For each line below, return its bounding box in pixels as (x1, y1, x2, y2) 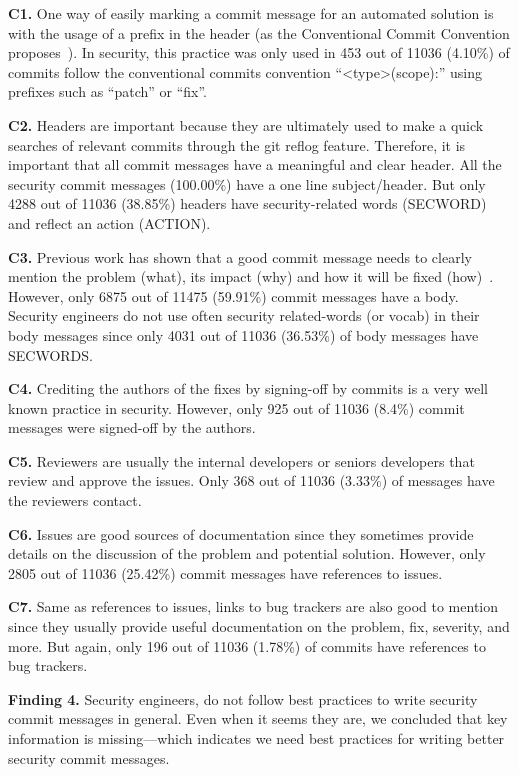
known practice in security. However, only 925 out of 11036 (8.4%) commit (8, 397, 465, 418)
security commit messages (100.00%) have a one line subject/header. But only (8, 173, 486, 194)
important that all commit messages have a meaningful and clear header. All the (8, 154, 502, 175)
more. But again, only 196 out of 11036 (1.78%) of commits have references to (8, 635, 486, 656)
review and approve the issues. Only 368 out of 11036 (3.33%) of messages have (8, 470, 495, 491)
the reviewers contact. (8, 490, 142, 511)
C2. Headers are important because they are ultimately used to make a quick (8, 114, 484, 135)
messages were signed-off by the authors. (8, 417, 256, 438)
